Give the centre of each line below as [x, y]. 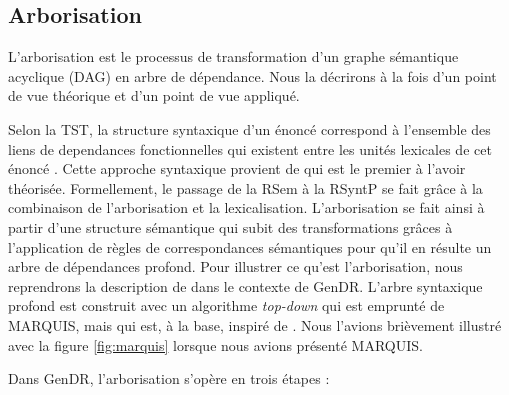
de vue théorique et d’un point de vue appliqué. [154, 95]
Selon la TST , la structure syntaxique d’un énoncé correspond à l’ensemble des [249, 128]
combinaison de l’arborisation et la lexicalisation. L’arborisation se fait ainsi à [246, 207]
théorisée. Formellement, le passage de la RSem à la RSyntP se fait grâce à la [245, 187]
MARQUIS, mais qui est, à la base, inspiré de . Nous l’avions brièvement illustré [255, 324]
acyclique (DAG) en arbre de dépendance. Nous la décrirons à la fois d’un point [252, 75]
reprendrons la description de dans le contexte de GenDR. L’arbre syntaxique [245, 285]
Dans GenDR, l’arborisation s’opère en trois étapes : [169, 378]
